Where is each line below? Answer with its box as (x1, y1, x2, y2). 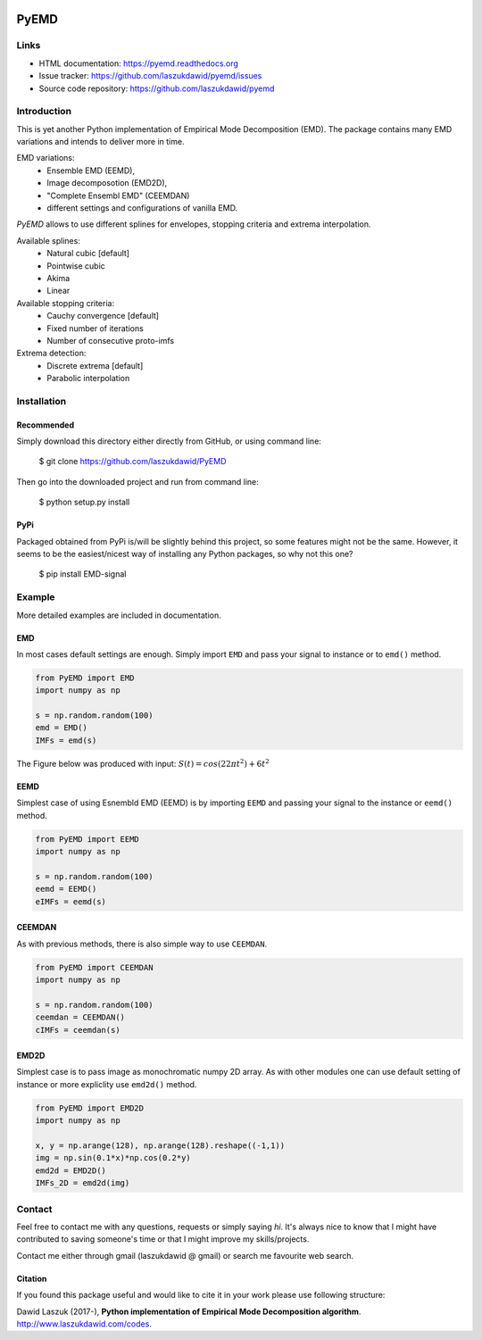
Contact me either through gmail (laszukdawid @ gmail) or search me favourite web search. (16, 1250, 354, 1261)
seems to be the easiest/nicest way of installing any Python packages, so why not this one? (16, 549, 353, 560)
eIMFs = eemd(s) (35, 896, 107, 906)
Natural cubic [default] (46, 248, 129, 259)
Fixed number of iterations (46, 322, 145, 334)
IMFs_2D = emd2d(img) (35, 1178, 130, 1188)
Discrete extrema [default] (46, 360, 144, 370)
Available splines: (16, 235, 80, 246)
